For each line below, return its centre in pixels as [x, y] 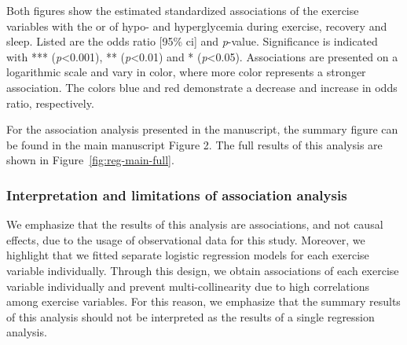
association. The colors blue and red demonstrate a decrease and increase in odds [202, 87]
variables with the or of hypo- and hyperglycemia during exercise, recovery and [197, 26]
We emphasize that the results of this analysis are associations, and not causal [195, 224]
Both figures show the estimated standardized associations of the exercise [183, 10]
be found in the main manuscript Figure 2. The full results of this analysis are [194, 144]
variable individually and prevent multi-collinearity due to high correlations [188, 286]
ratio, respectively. [50, 103]
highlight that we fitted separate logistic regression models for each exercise [188, 255]
